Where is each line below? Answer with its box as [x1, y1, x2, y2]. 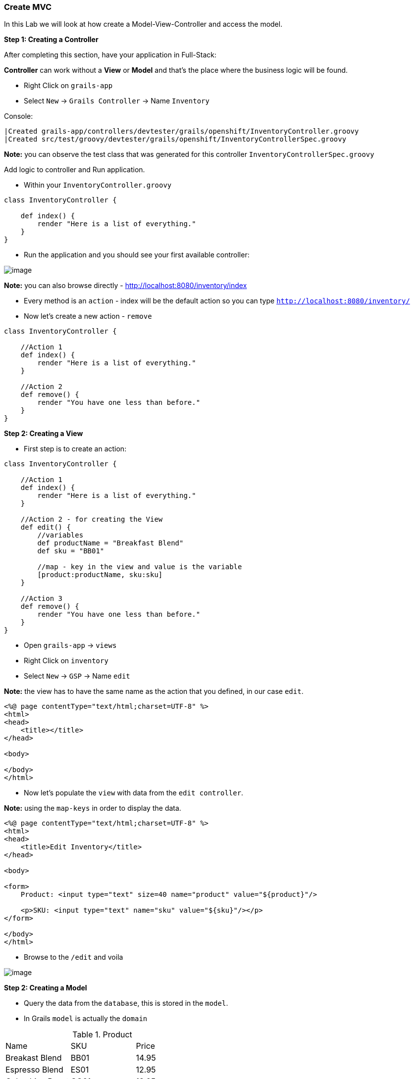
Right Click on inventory [24, 656, 108, 665]
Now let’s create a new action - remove [24, 312, 152, 321]
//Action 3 [20, 594, 63, 603]
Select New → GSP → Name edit [24, 672, 130, 681]
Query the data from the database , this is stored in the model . [24, 999, 228, 1008]
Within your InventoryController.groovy [24, 181, 172, 190]
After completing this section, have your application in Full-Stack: [4, 50, 217, 59]
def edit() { [20, 523, 71, 532]
